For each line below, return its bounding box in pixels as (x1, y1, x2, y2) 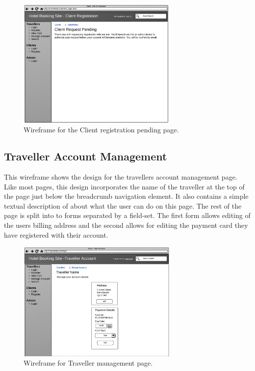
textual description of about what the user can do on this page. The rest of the (4, 200, 242, 211)
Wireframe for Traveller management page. (24, 358, 153, 368)
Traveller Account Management (4, 149, 167, 164)
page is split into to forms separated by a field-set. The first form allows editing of (4, 210, 251, 220)
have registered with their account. (4, 229, 108, 240)
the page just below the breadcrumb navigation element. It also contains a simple (4, 191, 249, 201)
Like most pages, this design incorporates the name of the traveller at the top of (4, 181, 245, 191)
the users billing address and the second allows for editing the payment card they (4, 220, 248, 230)
